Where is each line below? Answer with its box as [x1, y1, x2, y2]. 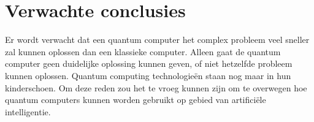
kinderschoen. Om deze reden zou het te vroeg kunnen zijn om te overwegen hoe [5, 81, 307, 94]
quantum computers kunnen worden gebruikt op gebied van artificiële [5, 93, 266, 106]
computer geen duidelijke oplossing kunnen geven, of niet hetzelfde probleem [5, 57, 293, 70]
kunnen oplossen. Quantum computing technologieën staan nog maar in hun [5, 69, 291, 82]
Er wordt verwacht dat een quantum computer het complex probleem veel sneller [5, 33, 310, 46]
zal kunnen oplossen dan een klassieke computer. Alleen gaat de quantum [5, 45, 281, 58]
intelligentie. [5, 105, 51, 118]
